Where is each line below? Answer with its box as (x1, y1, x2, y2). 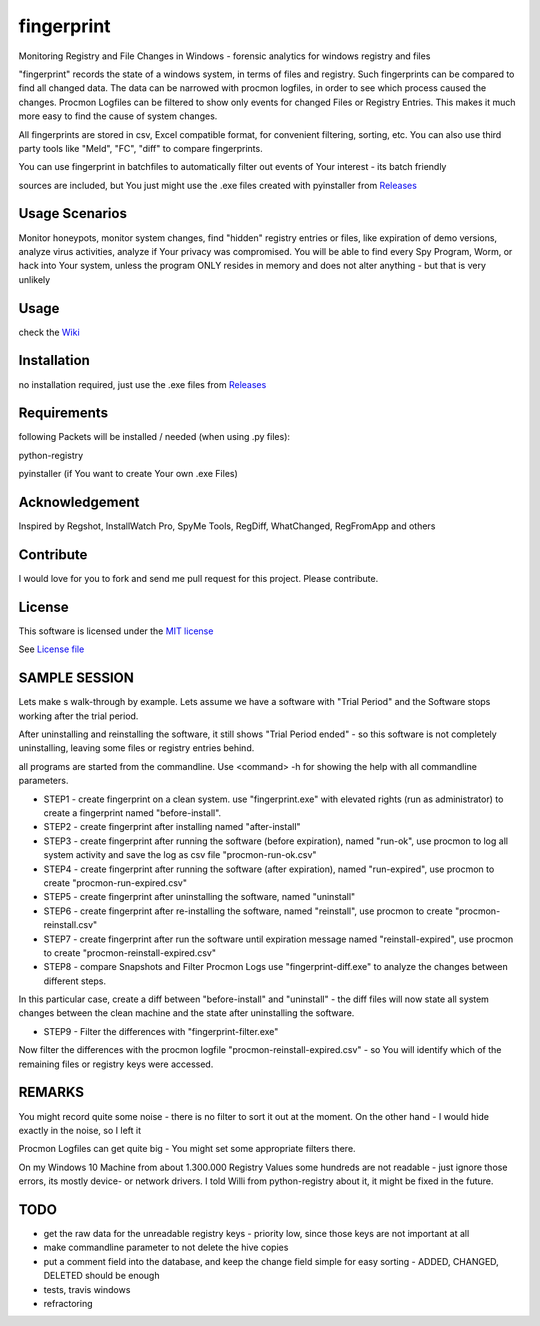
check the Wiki (18, 326, 80, 338)
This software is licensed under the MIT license (18, 625, 214, 637)
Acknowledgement (18, 494, 140, 511)
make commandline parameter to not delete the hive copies (43, 1241, 289, 1254)
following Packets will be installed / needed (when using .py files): (18, 431, 290, 443)
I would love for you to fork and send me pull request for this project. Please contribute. (18, 573, 379, 585)
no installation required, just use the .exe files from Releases (18, 378, 267, 390)
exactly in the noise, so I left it (18, 1124, 142, 1136)
